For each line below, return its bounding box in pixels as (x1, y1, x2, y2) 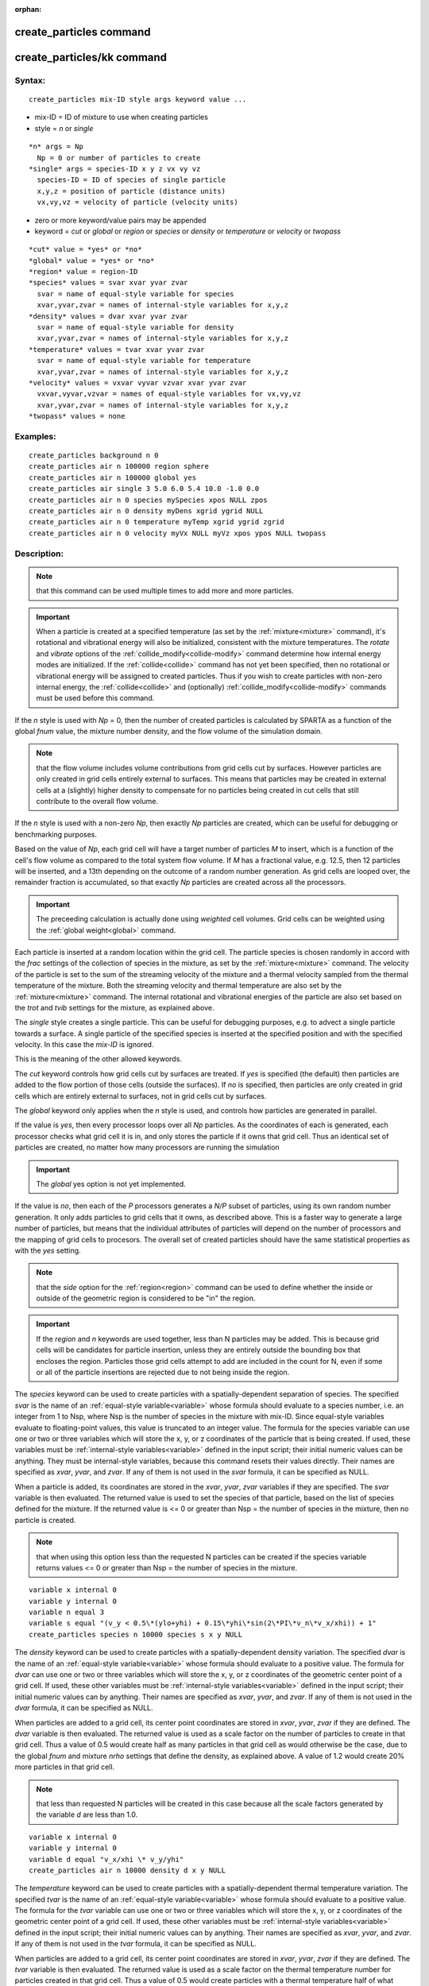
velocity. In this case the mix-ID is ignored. (14, 1040, 154, 1049)
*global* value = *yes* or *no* (29, 256, 155, 265)
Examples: (14, 431, 56, 442)
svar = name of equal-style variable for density (37, 323, 234, 332)
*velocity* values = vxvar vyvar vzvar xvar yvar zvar (29, 378, 247, 387)
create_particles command (14, 25, 151, 39)
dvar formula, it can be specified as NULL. (14, 1703, 154, 1713)
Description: (14, 548, 64, 559)
